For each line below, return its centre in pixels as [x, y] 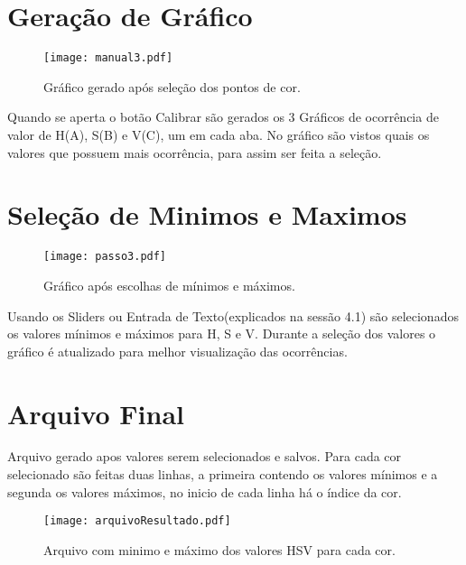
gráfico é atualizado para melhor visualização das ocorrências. [177, 351]
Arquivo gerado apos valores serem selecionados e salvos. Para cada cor [205, 456]
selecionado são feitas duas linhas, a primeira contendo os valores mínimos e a [223, 474]
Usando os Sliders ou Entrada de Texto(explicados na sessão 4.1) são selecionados [233, 315]
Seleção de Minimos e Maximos [207, 214]
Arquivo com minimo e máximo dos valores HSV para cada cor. [219, 549]
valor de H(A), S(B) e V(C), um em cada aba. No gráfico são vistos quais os [219, 134]
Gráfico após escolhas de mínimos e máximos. [169, 285]
